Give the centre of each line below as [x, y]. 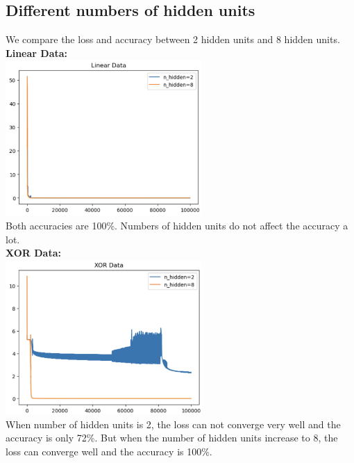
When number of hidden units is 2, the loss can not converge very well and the [173, 424]
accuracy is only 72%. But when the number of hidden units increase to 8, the [172, 438]
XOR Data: [33, 253]
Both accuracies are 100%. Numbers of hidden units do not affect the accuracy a [177, 225]
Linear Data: [37, 52]
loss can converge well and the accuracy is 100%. [109, 452]
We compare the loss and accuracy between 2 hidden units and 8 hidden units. [173, 39]
